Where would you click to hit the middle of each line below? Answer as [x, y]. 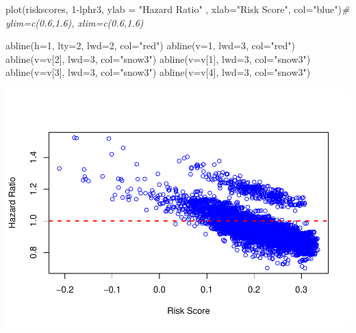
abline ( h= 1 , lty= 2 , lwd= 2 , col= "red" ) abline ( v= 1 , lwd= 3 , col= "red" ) [150, 45]
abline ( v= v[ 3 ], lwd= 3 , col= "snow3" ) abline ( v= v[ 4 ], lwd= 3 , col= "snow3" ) [158, 72]
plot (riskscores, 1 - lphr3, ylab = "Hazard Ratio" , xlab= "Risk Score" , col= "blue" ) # [178, 9]
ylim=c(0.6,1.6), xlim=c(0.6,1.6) [75, 22]
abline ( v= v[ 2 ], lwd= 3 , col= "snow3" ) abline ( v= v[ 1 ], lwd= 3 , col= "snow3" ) [158, 58]
